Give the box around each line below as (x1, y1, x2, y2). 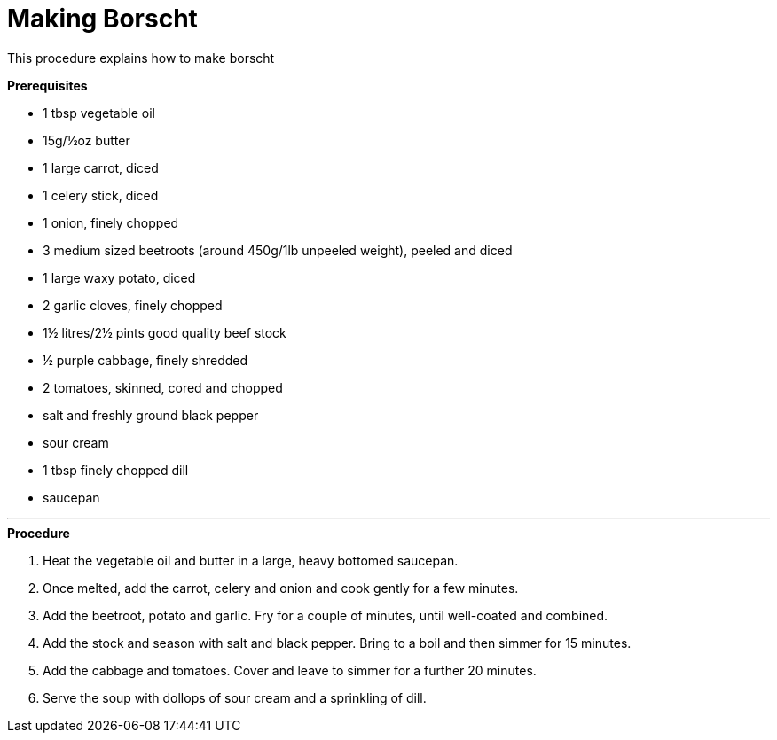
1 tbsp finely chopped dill (43, 462, 189, 478)
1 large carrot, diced (43, 160, 159, 175)
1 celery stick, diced (43, 187, 159, 203)
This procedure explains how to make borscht (7, 50, 275, 66)
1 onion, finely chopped (43, 214, 179, 230)
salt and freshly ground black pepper (43, 407, 259, 423)
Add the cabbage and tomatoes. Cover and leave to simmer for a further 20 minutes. (43, 662, 537, 678)
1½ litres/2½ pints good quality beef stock (43, 324, 286, 340)
